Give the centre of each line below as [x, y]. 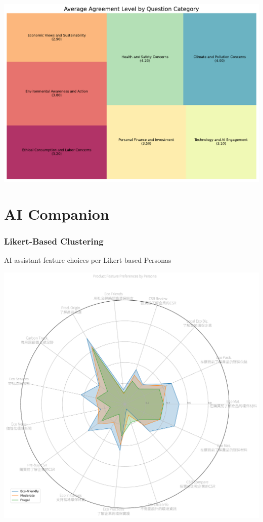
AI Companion [57, 213]
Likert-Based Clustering [54, 241]
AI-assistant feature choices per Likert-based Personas [88, 259]
